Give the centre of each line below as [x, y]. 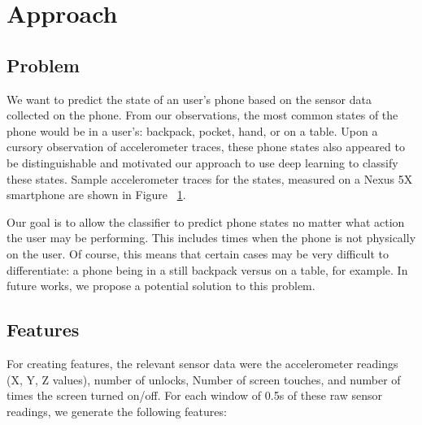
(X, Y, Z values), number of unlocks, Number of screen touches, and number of [204, 379]
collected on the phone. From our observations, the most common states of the [202, 115]
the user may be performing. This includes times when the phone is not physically [211, 238]
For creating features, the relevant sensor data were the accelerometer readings [202, 363]
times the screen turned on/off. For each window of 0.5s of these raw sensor [195, 395]
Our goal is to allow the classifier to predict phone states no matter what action [206, 221]
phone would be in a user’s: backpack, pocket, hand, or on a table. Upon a [192, 130]
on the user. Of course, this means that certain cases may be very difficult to [198, 253]
